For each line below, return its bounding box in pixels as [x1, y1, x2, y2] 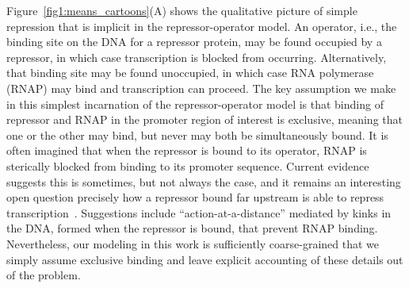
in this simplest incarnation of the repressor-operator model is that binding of [6, 95, 384, 112]
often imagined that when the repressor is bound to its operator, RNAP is [6, 142, 367, 159]
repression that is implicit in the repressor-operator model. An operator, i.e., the [6, 17, 397, 34]
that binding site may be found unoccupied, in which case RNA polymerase [6, 64, 374, 81]
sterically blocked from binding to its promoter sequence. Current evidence [6, 157, 369, 174]
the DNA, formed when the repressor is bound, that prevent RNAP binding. [6, 220, 378, 236]
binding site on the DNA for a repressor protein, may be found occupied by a [6, 33, 382, 50]
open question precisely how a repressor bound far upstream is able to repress [6, 189, 384, 205]
